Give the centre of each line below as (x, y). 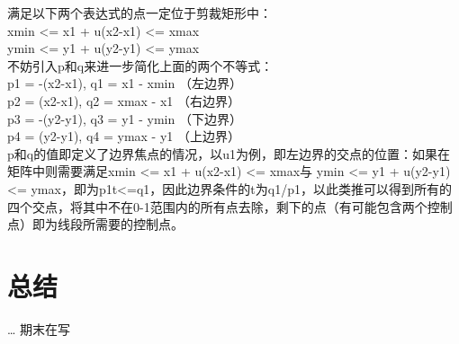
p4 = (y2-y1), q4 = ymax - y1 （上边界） (124, 136)
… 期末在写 (39, 328)
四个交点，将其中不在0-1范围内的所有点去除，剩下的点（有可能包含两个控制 (230, 206)
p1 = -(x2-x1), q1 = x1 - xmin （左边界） (125, 83)
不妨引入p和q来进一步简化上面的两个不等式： (140, 65)
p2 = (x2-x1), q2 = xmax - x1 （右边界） (124, 100)
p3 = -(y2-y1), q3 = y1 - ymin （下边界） (125, 118)
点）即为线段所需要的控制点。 (95, 224)
